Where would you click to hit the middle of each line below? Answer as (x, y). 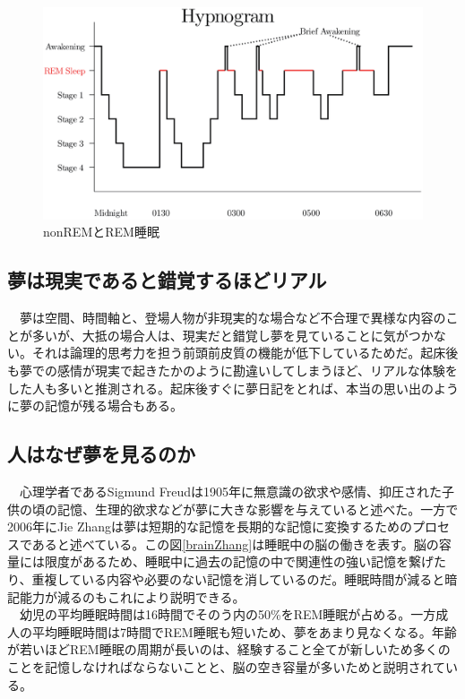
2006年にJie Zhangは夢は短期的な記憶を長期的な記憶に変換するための (210, 526)
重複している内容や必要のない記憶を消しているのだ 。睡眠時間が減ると (238, 578)
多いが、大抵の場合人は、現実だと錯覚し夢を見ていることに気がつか (232, 335)
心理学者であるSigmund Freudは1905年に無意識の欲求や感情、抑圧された (231, 491)
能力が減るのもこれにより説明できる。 (132, 596)
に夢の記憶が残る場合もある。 (95, 406)
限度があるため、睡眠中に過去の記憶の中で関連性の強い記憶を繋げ (239, 561)
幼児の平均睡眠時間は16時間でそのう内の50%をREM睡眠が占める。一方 (228, 614)
